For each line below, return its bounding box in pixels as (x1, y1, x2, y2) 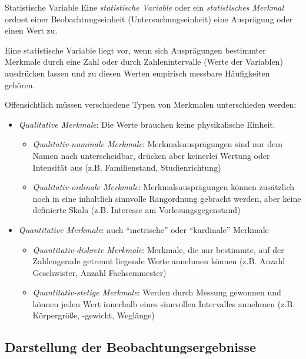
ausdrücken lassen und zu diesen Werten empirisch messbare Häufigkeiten (5, 67, 270, 79)
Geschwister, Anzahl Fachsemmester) (32, 266, 167, 278)
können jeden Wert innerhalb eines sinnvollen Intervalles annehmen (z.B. (32, 297, 295, 310)
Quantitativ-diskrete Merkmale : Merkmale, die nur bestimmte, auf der (32, 243, 284, 255)
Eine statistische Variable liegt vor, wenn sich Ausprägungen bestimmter (5, 44, 266, 56)
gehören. (5, 78, 35, 91)
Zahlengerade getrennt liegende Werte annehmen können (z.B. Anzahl (32, 255, 285, 267)
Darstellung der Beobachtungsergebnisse (5, 338, 256, 356)
